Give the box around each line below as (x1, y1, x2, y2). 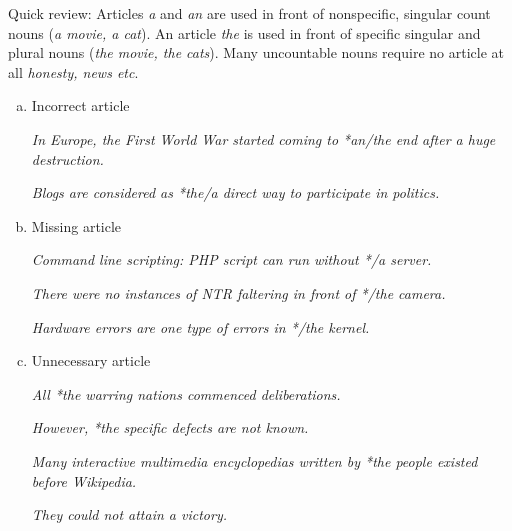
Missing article (31, 215, 122, 236)
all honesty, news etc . (8, 61, 139, 82)
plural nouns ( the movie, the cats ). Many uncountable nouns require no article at (8, 42, 504, 63)
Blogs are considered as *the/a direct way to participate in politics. (31, 182, 440, 203)
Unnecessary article (31, 350, 151, 371)
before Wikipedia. (31, 470, 137, 491)
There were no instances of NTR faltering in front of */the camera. (31, 282, 446, 303)
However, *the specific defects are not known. (31, 417, 309, 438)
